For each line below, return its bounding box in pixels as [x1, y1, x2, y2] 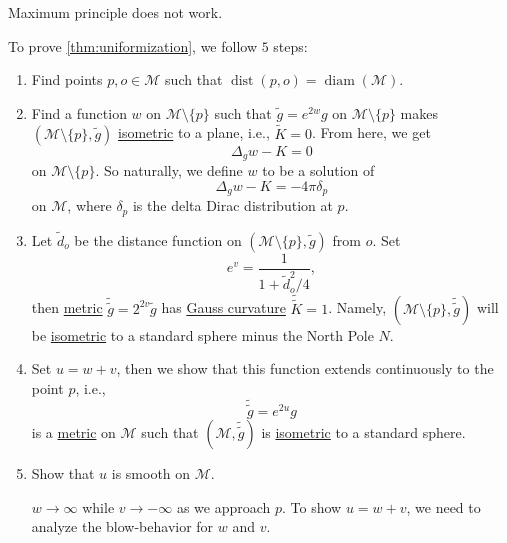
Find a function [31, 102, 127, 123]
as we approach [176, 496, 271, 517]
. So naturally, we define [95, 160, 243, 181]
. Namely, [328, 297, 387, 318]
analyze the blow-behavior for [31, 516, 214, 537]
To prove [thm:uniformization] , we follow [8, 35, 258, 56]
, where [67, 195, 112, 216]
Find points [31, 69, 103, 90]
